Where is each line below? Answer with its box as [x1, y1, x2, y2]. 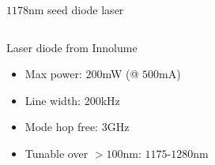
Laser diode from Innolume [6, 39, 138, 55]
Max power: [25, 66, 82, 82]
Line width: [25, 92, 81, 108]
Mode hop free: [25, 118, 99, 135]
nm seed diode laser [28, 2, 124, 17]
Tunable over [25, 144, 89, 161]
